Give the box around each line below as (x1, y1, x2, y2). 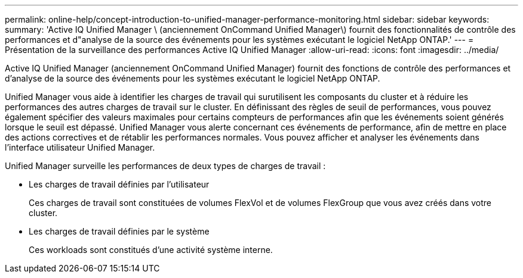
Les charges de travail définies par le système (29, 226, 210, 236)
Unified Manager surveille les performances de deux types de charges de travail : (5, 161, 326, 171)
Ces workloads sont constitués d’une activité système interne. (29, 245, 273, 255)
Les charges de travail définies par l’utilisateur (29, 179, 210, 189)
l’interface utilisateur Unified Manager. (5, 142, 155, 152)
